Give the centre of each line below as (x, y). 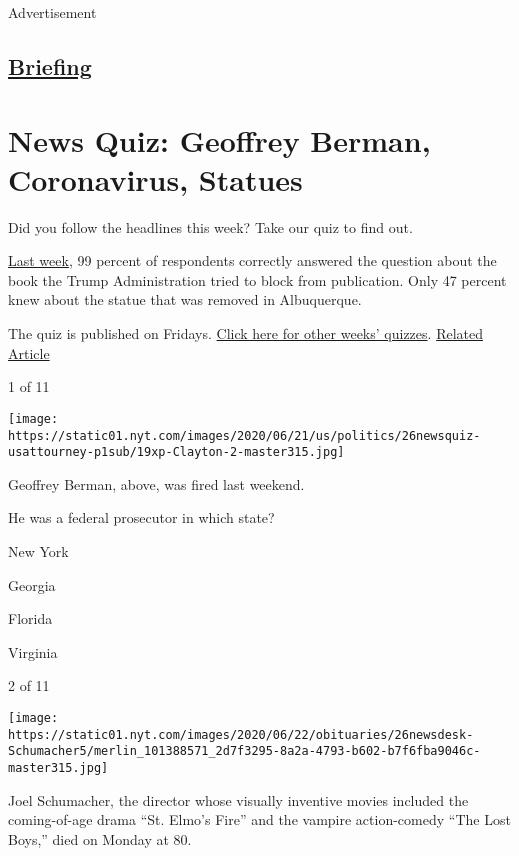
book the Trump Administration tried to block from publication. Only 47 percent (257, 279)
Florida (30, 618)
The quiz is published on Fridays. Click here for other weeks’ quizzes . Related (245, 333)
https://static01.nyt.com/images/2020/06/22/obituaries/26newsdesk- (241, 734)
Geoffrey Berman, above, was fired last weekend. (156, 483)
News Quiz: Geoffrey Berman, (219, 139)
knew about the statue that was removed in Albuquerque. (185, 299)
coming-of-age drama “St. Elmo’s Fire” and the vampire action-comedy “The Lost (259, 819)
